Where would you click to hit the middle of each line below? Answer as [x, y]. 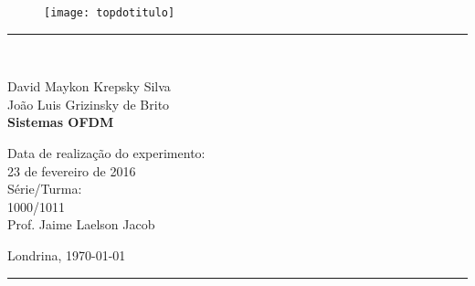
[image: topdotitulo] [110, 13]
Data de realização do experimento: [106, 153]
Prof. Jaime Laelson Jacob [81, 224]
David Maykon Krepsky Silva [89, 86]
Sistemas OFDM [61, 122]
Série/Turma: [45, 189]
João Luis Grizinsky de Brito [89, 104]
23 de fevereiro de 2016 [72, 170]
